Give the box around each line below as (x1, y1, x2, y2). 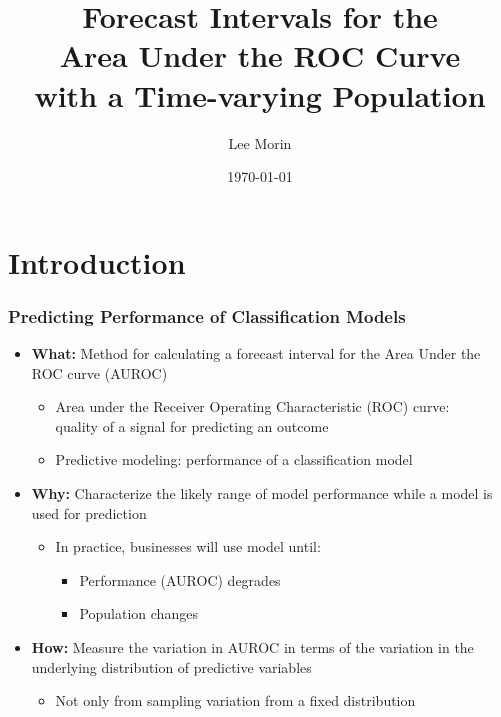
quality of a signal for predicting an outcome (55, 415, 329, 436)
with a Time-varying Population (34, 74, 486, 115)
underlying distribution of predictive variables (31, 656, 312, 677)
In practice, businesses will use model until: (55, 536, 321, 557)
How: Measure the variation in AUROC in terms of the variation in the (31, 637, 474, 658)
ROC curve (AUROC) (31, 362, 168, 383)
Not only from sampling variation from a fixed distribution (55, 690, 416, 711)
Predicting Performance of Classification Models (8, 303, 406, 328)
